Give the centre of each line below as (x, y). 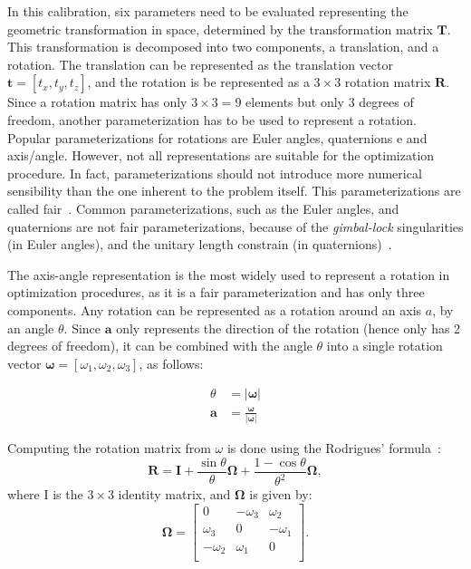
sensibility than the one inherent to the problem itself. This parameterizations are (234, 191)
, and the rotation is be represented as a (198, 82)
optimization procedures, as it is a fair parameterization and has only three (216, 292)
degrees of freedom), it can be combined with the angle (160, 346)
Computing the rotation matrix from (109, 448)
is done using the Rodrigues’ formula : (334, 448)
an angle (31, 328)
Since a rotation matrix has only (97, 102)
